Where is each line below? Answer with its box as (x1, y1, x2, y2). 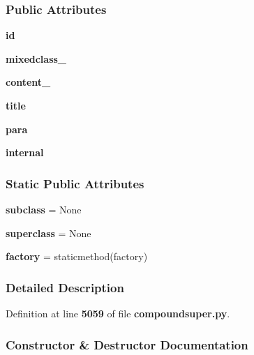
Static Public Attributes (6, 174, 144, 192)
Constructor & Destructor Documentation (6, 335, 248, 353)
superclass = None (6, 225, 91, 240)
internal (6, 145, 44, 160)
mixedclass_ (6, 51, 67, 66)
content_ (6, 75, 51, 89)
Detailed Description (6, 278, 124, 296)
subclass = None (6, 202, 82, 216)
